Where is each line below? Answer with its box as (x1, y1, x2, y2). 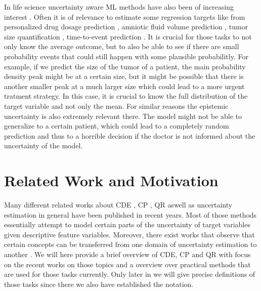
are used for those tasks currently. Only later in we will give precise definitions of (4, 269, 255, 279)
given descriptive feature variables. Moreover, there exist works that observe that (4, 229, 255, 239)
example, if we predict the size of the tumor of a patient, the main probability (4, 61, 246, 71)
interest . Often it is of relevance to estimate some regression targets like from (4, 11, 245, 22)
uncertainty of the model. (4, 140, 83, 151)
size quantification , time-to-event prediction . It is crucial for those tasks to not (4, 31, 252, 41)
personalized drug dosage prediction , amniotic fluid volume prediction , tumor (4, 21, 248, 32)
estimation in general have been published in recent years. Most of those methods (4, 209, 257, 220)
